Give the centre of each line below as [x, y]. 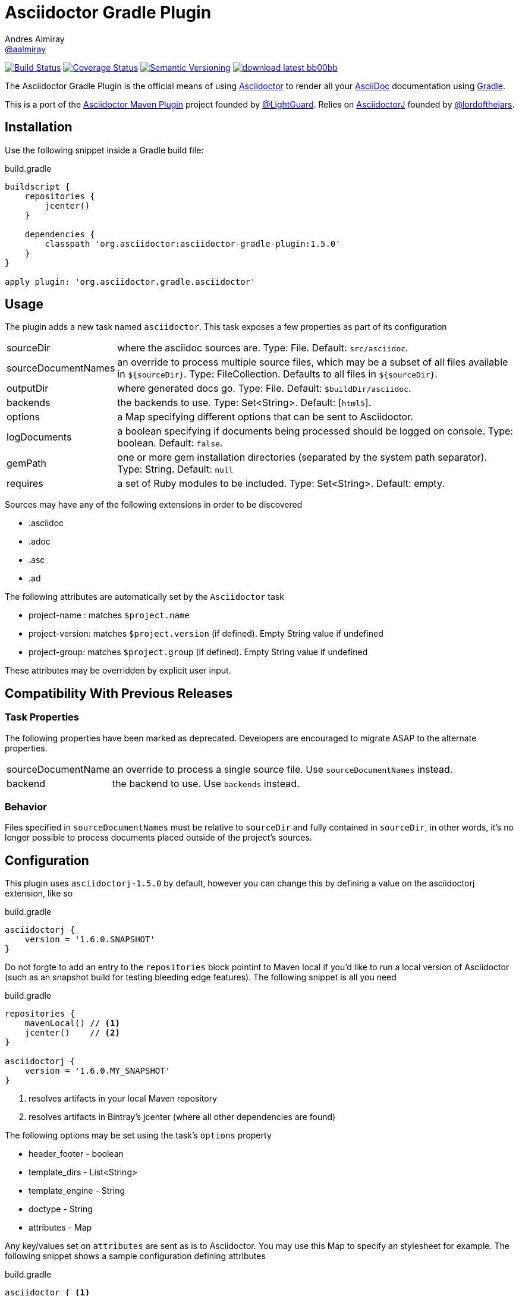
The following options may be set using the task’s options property [138, 1135]
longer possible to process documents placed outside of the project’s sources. [158, 838]
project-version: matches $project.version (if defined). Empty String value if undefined [206, 634]
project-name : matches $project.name [109, 615]
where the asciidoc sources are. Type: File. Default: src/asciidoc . [263, 348]
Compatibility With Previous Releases [119, 693]
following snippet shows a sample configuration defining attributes [135, 1256]
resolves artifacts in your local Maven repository [123, 1099]
